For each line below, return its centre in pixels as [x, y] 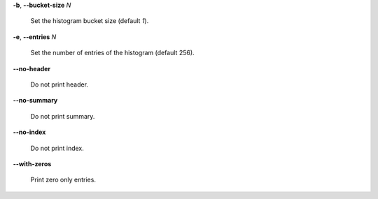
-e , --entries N [35, 37]
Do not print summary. [63, 116]
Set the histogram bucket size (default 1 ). [90, 21]
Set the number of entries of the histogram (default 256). [113, 53]
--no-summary [35, 101]
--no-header [32, 68]
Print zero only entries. [63, 180]
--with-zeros [32, 163]
